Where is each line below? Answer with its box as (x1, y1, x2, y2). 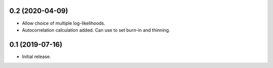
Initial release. (22, 53, 51, 59)
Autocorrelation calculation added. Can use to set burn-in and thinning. (22, 27, 170, 33)
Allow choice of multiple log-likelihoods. (22, 20, 106, 26)
